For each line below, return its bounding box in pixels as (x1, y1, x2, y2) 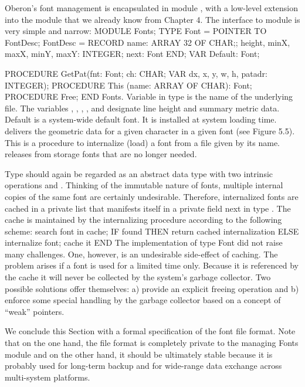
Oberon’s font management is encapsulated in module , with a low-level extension (5, 2, 299, 13)
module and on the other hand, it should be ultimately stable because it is (5, 348, 273, 360)
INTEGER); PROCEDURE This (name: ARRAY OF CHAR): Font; (5, 79, 252, 91)
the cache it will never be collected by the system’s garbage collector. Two (5, 271, 271, 283)
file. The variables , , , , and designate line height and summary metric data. (5, 101, 280, 114)
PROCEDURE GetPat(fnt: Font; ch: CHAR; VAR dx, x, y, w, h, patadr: (5, 67, 267, 79)
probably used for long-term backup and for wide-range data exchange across (5, 359, 282, 372)
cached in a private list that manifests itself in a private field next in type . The (5, 202, 291, 214)
